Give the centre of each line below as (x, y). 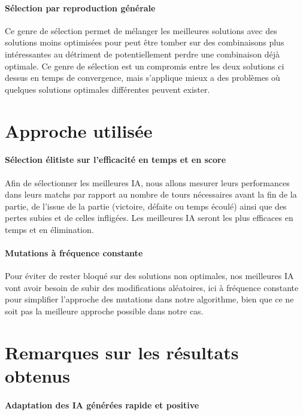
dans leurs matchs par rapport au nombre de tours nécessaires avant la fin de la (151, 194)
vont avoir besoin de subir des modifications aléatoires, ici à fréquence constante (152, 287)
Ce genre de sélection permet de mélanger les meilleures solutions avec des (141, 30)
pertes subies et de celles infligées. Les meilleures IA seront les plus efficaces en (149, 218)
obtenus (37, 376)
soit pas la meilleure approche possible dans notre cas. (104, 311)
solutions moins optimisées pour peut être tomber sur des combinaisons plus (145, 42)
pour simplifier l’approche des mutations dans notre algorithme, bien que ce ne (149, 299)
